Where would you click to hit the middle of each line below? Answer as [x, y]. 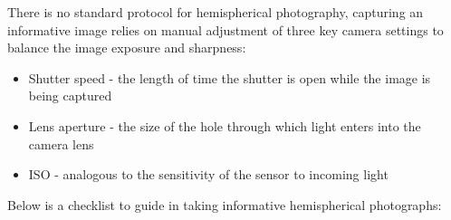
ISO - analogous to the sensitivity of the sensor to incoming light [208, 174]
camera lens [61, 143]
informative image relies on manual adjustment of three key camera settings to [225, 29]
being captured [70, 96]
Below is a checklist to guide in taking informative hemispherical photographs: [225, 204]
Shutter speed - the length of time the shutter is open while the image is [230, 77]
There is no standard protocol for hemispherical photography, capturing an [216, 12]
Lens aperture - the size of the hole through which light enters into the [225, 125]
